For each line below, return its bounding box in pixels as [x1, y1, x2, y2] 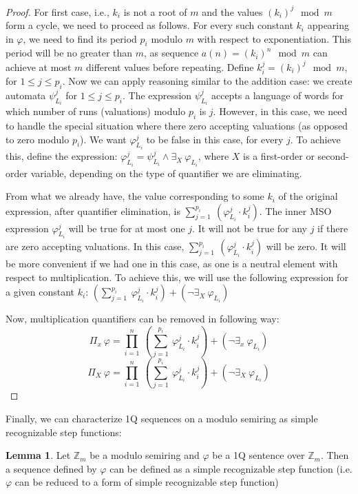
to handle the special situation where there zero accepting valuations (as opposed [6, 119, 348, 133]
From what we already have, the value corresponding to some [6, 189, 264, 203]
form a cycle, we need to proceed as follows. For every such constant [6, 18, 293, 32]
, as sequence [144, 45, 199, 60]
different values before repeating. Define [85, 59, 254, 74]
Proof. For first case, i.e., [6, 4, 109, 19]
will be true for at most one [68, 220, 185, 235]
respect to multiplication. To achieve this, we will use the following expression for [6, 269, 348, 284]
